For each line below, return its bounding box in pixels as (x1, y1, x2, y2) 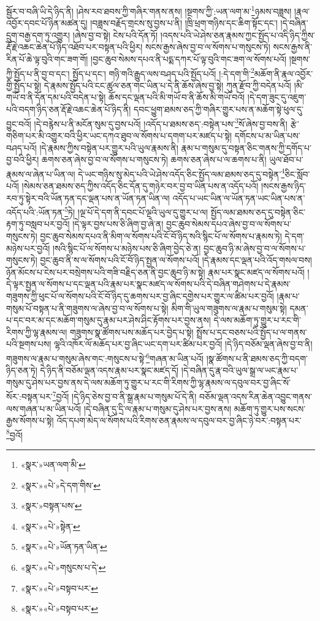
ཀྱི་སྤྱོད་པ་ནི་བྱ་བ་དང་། (6, 67, 70, 80)
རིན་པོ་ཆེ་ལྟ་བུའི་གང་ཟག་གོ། (6, 53, 88, 66)
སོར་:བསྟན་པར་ (6, 390, 53, 402)
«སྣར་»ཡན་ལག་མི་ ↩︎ (20, 458, 86, 471)
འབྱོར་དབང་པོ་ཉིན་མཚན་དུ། (6, 17, 88, 29)
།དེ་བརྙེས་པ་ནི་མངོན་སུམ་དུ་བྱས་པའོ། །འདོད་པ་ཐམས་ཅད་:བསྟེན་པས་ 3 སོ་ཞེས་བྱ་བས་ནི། (34, 115, 288, 130)
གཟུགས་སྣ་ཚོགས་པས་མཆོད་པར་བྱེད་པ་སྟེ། (69, 325, 194, 338)
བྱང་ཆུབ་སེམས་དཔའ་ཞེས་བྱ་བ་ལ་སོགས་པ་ (166, 217, 291, 230)
